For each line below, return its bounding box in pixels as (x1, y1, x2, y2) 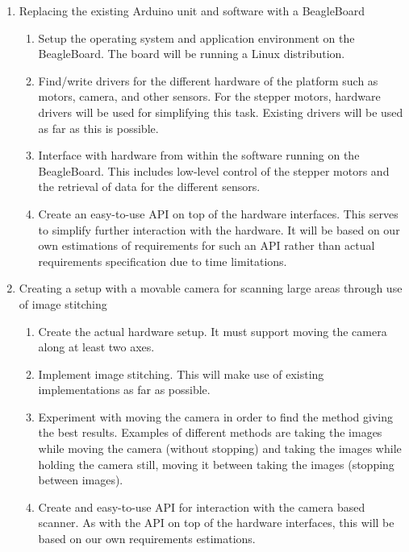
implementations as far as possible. (38, 381, 211, 398)
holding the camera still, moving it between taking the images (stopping (38, 455, 394, 472)
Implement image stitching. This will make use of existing (38, 365, 324, 382)
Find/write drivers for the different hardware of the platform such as (38, 72, 378, 89)
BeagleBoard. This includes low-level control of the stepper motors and (38, 162, 390, 179)
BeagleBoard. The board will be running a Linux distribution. (38, 45, 345, 62)
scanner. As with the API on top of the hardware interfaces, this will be (38, 514, 394, 531)
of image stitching (19, 295, 107, 312)
